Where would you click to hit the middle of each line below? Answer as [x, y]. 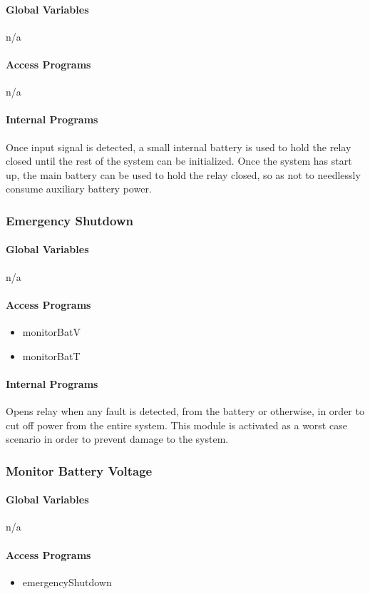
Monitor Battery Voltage [79, 470]
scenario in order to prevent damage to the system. [117, 439]
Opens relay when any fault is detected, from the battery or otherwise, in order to [185, 410]
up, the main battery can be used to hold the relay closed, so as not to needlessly [183, 174]
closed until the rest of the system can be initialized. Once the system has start [179, 161]
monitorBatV [51, 331]
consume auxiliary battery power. [79, 189]
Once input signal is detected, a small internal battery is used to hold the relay [179, 147]
